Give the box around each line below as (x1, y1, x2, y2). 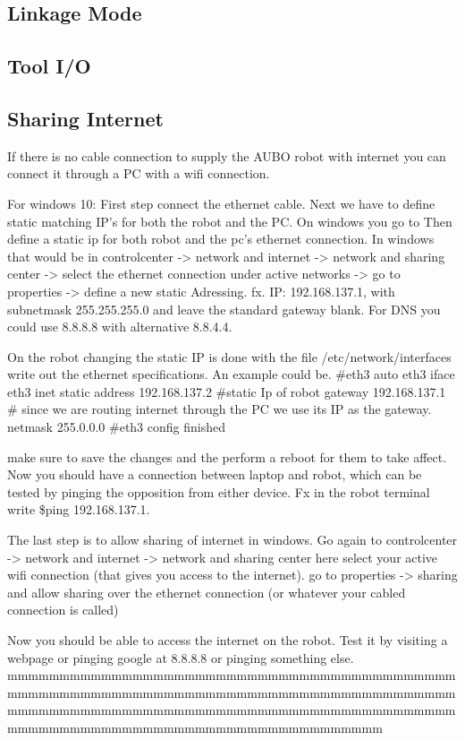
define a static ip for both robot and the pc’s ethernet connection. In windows (7, 229, 435, 248)
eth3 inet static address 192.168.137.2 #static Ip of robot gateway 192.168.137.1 (7, 382, 446, 400)
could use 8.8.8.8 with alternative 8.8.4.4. (7, 317, 232, 336)
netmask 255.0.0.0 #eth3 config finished (7, 417, 225, 436)
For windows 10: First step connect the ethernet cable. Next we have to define (7, 194, 435, 212)
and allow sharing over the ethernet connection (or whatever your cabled (7, 582, 406, 601)
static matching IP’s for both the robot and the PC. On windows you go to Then (7, 211, 452, 230)
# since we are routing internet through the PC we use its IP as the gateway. (7, 400, 432, 418)
